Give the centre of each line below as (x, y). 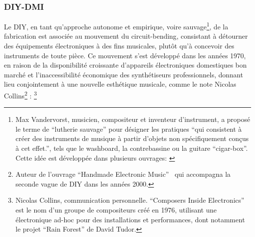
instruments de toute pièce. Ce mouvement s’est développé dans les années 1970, (125, 55)
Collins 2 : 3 (20, 95)
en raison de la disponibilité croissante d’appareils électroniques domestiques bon (126, 65)
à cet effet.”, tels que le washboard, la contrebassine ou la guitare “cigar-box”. (132, 148)
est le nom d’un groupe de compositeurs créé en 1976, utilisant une (116, 210)
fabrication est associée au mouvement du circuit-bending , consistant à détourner (126, 36)
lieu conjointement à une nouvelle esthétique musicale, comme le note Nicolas (120, 84)
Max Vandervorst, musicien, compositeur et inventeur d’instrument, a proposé (133, 119)
